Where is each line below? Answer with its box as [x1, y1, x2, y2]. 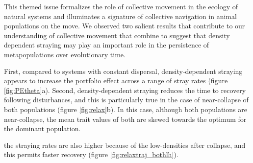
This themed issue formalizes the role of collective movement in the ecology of [4, 1, 238, 11]
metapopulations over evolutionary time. [4, 49, 126, 59]
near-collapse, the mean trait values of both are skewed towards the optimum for [4, 114, 247, 124]
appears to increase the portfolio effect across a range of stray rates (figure [4, 75, 228, 86]
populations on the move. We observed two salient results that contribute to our [4, 21, 245, 31]
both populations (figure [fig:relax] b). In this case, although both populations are [4, 104, 247, 114]
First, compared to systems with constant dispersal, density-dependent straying [4, 66, 243, 76]
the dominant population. [4, 123, 81, 134]
